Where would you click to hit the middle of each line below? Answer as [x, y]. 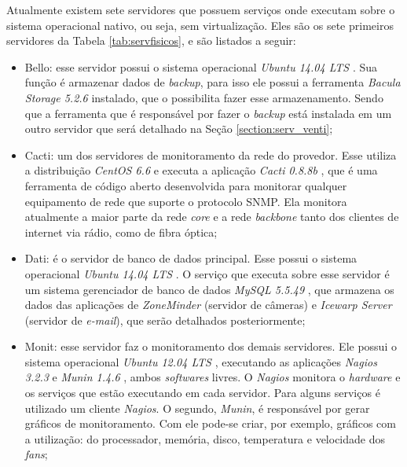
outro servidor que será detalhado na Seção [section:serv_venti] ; [179, 129]
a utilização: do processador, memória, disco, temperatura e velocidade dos [205, 438]
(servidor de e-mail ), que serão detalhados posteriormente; [165, 320]
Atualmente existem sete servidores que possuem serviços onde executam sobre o [201, 9]
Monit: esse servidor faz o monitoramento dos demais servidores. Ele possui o [211, 346]
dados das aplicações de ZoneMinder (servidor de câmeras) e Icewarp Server [208, 305]
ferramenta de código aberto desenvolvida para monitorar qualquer [186, 185]
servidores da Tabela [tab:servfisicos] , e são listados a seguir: [151, 40]
